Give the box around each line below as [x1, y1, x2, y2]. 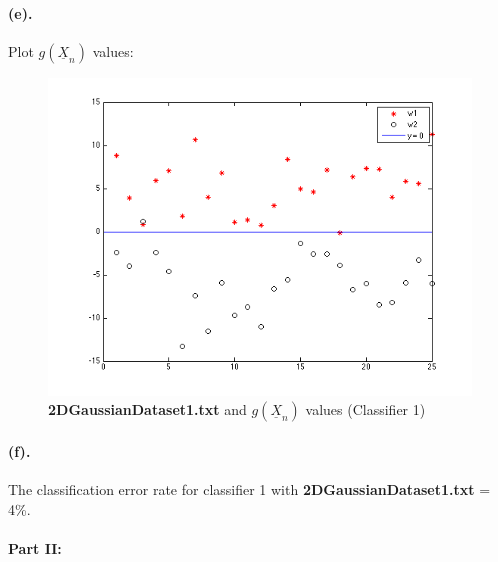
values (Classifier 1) [305, 399, 426, 420]
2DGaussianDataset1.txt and [48, 399, 247, 420]
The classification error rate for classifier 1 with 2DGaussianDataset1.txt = [8, 479, 491, 500]
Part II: [8, 537, 62, 558]
